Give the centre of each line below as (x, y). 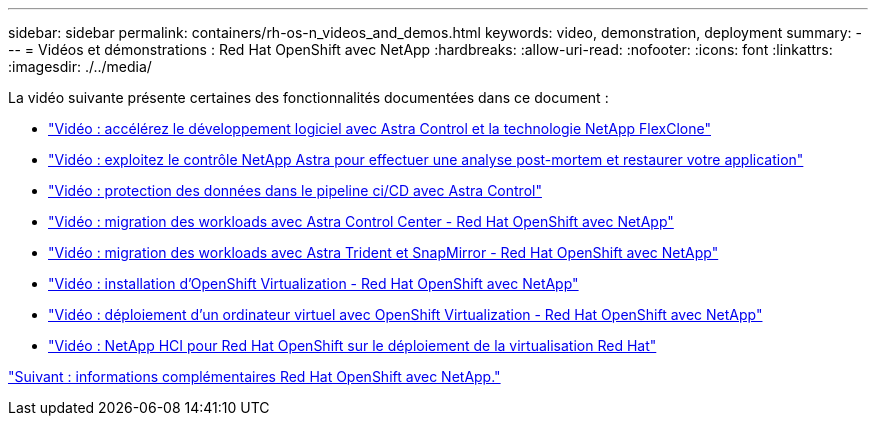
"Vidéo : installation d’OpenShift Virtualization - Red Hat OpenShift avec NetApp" (313, 283)
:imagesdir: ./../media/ (80, 66)
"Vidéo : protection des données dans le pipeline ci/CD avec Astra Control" (295, 190)
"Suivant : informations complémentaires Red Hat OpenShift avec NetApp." (254, 376)
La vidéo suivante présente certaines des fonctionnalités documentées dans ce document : (308, 97)
